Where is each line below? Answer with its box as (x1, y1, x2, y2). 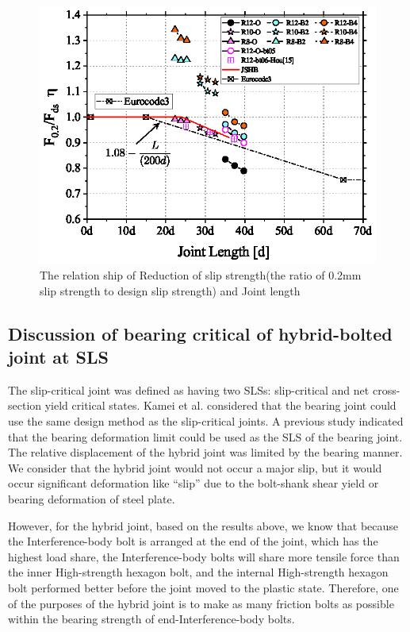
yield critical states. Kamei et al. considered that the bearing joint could (44, 397, 397, 414)
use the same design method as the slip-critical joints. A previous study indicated (8, 412, 404, 429)
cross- (372, 381, 400, 398)
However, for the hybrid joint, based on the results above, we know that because (8, 517, 398, 534)
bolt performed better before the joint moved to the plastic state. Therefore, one (8, 579, 399, 595)
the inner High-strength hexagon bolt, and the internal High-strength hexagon (8, 564, 389, 580)
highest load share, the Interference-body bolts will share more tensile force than (8, 548, 400, 565)
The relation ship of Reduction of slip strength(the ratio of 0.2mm (40, 267, 362, 283)
